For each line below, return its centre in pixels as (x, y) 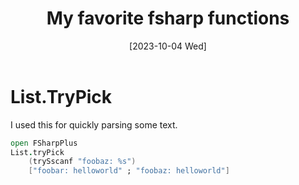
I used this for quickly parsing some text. (94, 124)
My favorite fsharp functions (168, 18)
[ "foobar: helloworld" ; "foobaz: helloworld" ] (129, 171)
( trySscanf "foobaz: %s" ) (82, 162)
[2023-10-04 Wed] (168, 46)
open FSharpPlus (44, 143)
